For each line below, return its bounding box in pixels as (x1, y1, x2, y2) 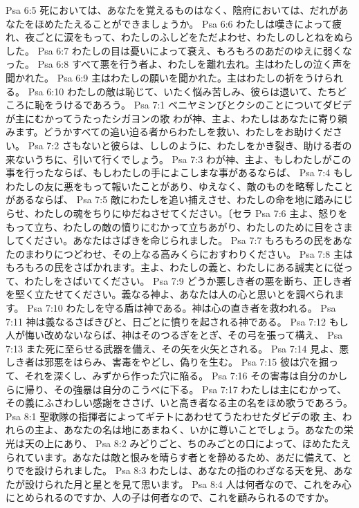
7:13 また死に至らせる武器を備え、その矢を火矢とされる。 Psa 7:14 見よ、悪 (6, 341, 349, 355)
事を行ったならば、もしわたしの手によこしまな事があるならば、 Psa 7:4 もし (6, 165, 353, 180)
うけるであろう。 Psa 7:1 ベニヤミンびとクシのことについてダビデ (53, 97, 352, 112)
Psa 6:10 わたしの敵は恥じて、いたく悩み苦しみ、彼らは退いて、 (28, 84, 318, 98)
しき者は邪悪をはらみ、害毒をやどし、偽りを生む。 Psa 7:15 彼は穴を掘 (6, 355, 329, 369)
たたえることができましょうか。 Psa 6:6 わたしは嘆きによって (53, 16, 333, 30)
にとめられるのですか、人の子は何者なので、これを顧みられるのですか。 (6, 490, 334, 505)
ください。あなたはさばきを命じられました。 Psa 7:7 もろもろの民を (24, 233, 333, 247)
